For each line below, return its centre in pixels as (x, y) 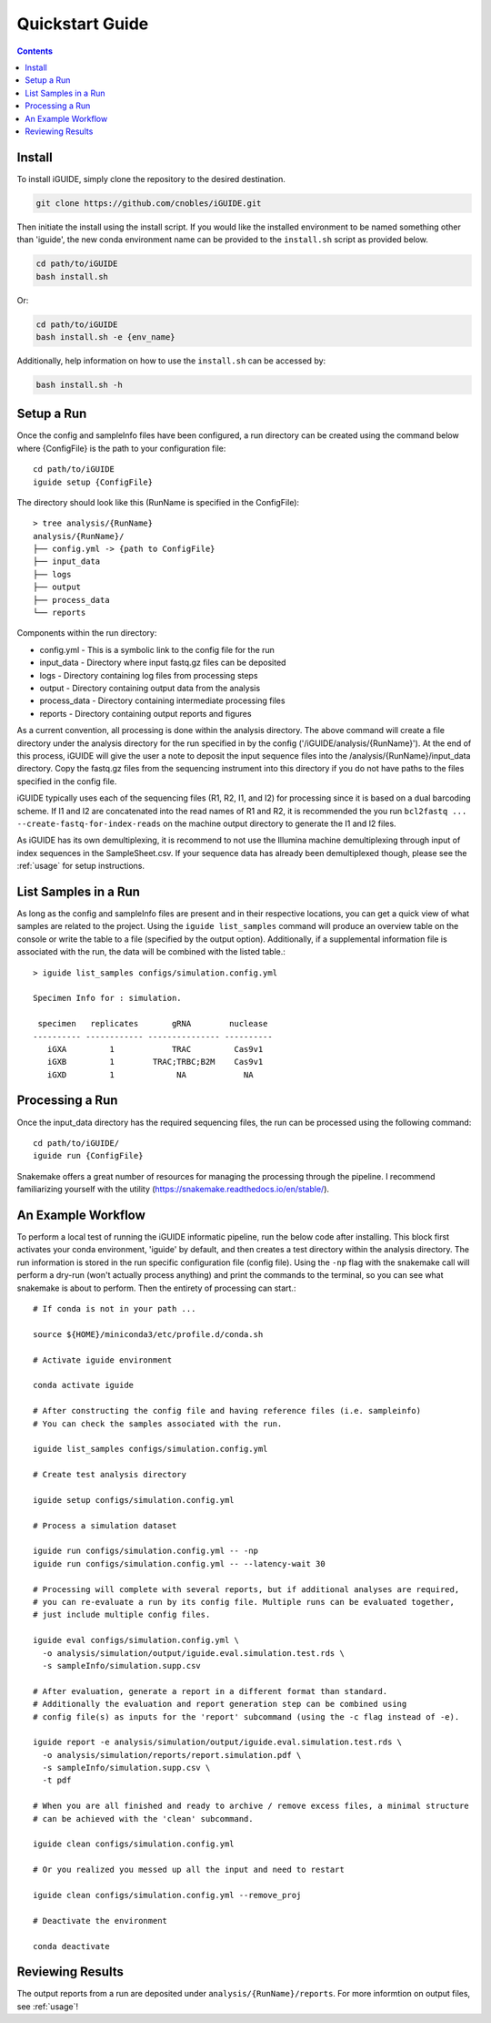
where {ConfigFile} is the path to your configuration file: (121, 448)
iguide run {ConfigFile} (88, 1156)
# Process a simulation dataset (105, 1525)
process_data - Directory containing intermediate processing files (162, 700)
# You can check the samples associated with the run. (158, 1424)
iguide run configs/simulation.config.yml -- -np (146, 1551)
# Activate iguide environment (103, 1360)
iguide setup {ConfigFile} (93, 482)
